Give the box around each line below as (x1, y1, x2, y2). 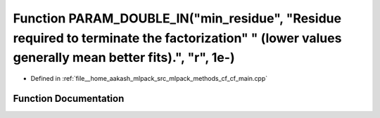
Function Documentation (13, 92, 125, 105)
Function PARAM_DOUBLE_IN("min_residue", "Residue (13, 11, 341, 26)
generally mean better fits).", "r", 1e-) (13, 50, 235, 66)
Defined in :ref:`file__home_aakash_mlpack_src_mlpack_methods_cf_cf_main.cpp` (30, 74, 268, 83)
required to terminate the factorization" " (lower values (13, 30, 342, 46)
